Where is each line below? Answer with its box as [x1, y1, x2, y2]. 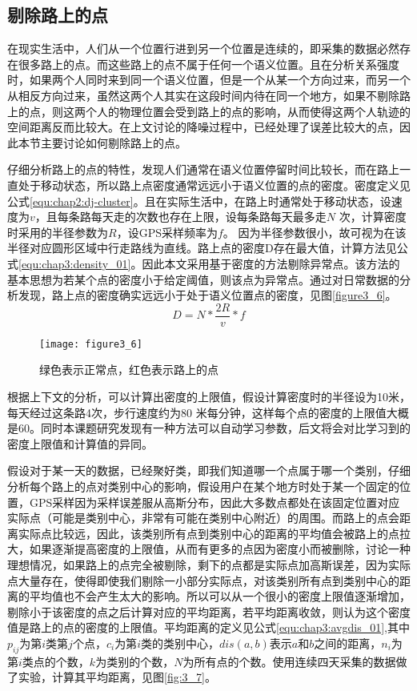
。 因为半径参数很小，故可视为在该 [223, 223, 407, 240]
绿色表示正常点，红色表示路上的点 [39, 361, 219, 378]
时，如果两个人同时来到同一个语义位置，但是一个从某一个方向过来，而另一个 [7, 71, 411, 88]
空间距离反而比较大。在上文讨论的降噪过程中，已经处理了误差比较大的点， [7, 119, 399, 135]
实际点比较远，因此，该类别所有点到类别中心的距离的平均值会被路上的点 [18, 524, 399, 541]
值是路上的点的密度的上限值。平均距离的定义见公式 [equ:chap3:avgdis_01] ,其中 [7, 619, 410, 636]
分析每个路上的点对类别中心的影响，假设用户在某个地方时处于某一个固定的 [7, 477, 399, 494]
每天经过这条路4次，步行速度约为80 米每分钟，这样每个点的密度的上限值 [7, 404, 387, 420]
